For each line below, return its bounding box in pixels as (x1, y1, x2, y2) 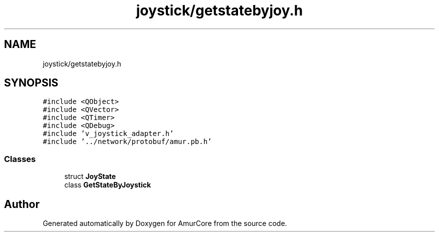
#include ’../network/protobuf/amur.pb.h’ (43, 137, 212, 146)
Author (4, 197, 40, 210)
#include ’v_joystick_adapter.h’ (43, 129, 174, 138)
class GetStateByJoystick (64, 180, 151, 189)
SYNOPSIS (4, 76, 59, 89)
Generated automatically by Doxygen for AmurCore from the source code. (43, 219, 287, 228)
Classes (4, 153, 36, 164)
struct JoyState (64, 172, 116, 181)
